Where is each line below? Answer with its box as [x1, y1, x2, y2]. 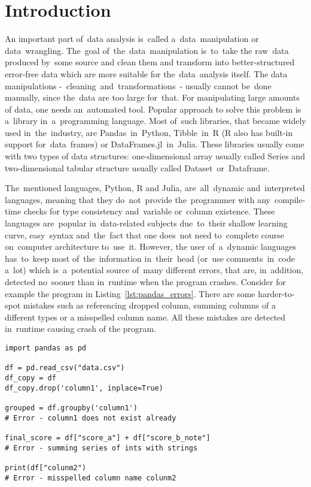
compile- [274, 193, 306, 205]
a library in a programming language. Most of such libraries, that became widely [5, 114, 306, 127]
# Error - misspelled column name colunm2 [5, 473, 176, 482]
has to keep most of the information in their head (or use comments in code [5, 252, 295, 264]
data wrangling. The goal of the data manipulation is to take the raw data [5, 44, 289, 56]
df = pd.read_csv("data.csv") [5, 364, 125, 373]
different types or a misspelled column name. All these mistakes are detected [5, 310, 286, 323]
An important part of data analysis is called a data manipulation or [5, 32, 259, 45]
